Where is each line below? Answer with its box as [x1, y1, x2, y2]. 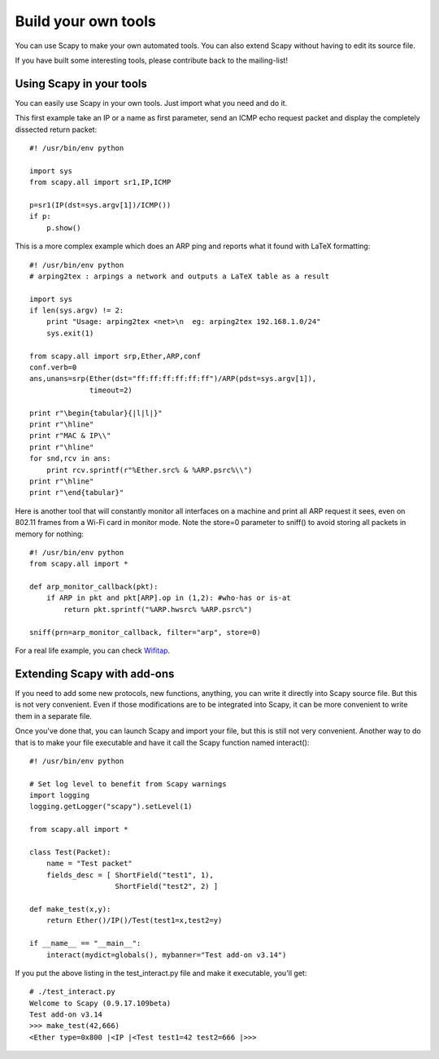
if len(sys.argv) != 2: [29, 306, 124, 315]
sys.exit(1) [46, 328, 94, 338]
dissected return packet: [15, 125, 98, 134]
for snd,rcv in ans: [29, 454, 111, 463]
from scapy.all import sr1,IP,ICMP [29, 177, 172, 187]
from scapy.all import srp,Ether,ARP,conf [29, 351, 202, 361]
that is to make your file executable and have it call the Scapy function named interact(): [15, 737, 310, 747]
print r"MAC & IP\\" [29, 431, 111, 440]
